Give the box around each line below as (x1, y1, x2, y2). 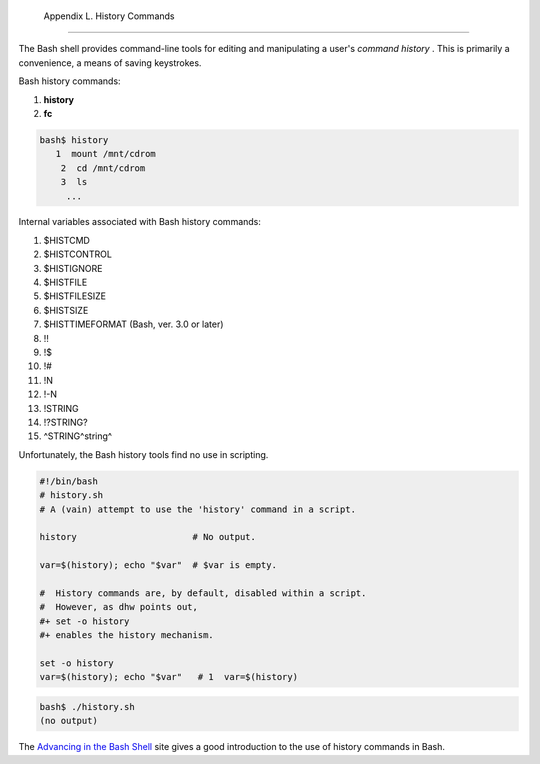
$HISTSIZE (43, 304, 89, 316)
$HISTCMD (43, 234, 90, 246)
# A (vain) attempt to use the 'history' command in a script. (39, 503, 357, 515)
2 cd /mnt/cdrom (60, 162, 146, 174)
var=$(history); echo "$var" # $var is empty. (39, 560, 277, 571)
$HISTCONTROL (43, 248, 112, 260)
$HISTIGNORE (43, 262, 103, 274)
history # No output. (39, 531, 257, 543)
